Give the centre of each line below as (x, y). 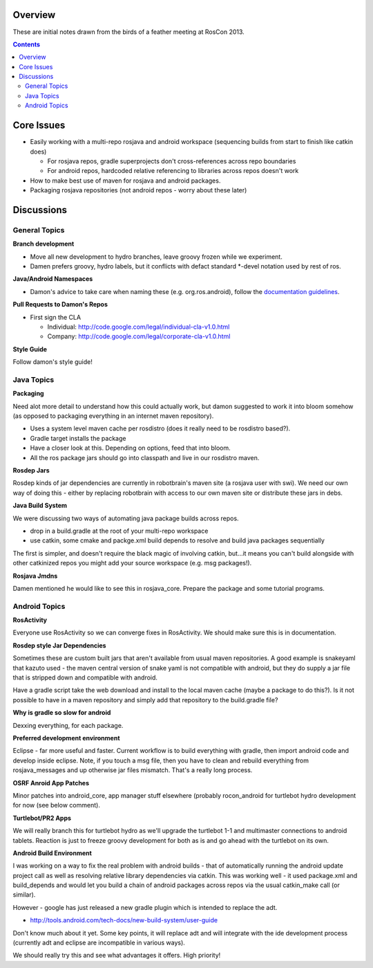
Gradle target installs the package (78, 438)
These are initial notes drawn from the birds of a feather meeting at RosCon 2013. (128, 32)
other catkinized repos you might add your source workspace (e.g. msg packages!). (132, 563)
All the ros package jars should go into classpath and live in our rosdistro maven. (145, 457)
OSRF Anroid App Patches (51, 783)
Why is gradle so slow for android (62, 713)
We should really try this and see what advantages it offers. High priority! (117, 956)
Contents (27, 44)
